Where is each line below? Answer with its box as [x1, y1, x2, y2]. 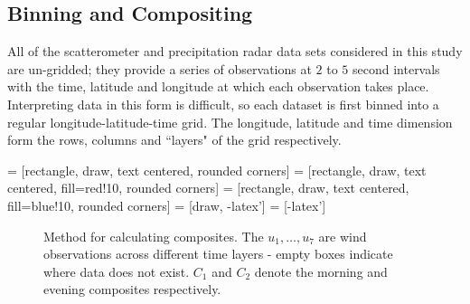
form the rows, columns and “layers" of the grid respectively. [7, 130, 342, 149]
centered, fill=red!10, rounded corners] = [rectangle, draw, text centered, [7, 178, 409, 197]
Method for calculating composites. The [43, 226, 264, 245]
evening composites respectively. [43, 280, 221, 299]
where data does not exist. [43, 261, 190, 280]
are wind [318, 226, 367, 245]
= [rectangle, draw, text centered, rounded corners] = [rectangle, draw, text [7, 160, 427, 179]
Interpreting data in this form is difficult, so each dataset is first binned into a [7, 94, 439, 113]
